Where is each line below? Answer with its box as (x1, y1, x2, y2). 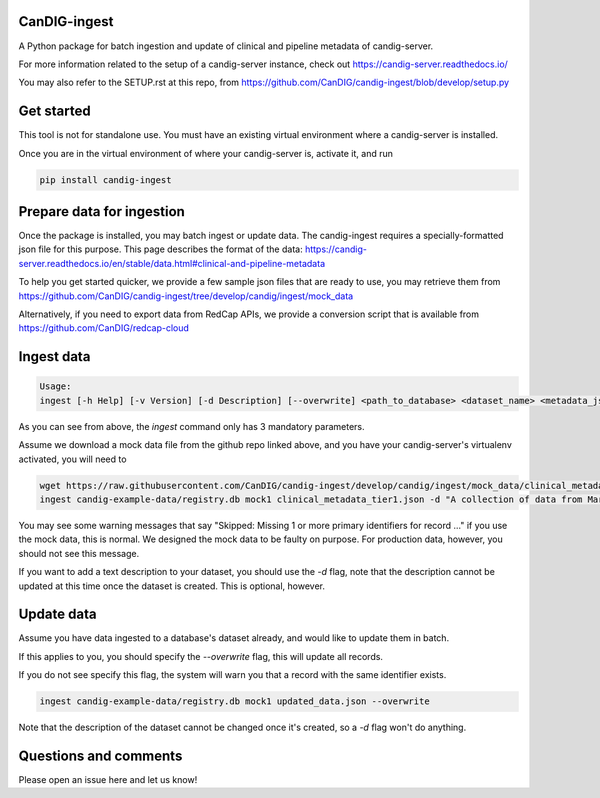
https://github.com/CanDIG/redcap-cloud (18, 322, 190, 334)
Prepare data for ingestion (18, 203, 185, 220)
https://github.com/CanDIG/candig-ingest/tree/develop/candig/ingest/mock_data (18, 290, 354, 302)
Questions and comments (18, 747, 183, 764)
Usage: (39, 381, 72, 392)
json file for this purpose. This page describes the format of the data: (18, 243, 304, 255)
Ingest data (18, 348, 91, 365)
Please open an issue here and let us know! (18, 774, 198, 786)
